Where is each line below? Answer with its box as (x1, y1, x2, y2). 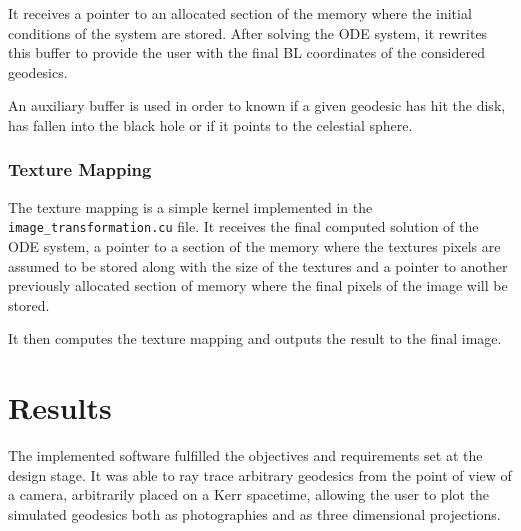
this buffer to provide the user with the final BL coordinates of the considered (8, 42, 485, 63)
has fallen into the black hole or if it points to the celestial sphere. (8, 114, 413, 135)
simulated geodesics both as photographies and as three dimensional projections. (8, 503, 501, 524)
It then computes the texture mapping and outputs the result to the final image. (8, 328, 502, 349)
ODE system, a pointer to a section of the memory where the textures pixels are (8, 236, 501, 257)
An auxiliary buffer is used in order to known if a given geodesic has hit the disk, (8, 95, 506, 116)
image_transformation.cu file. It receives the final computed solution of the (8, 216, 479, 237)
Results (8, 387, 112, 428)
